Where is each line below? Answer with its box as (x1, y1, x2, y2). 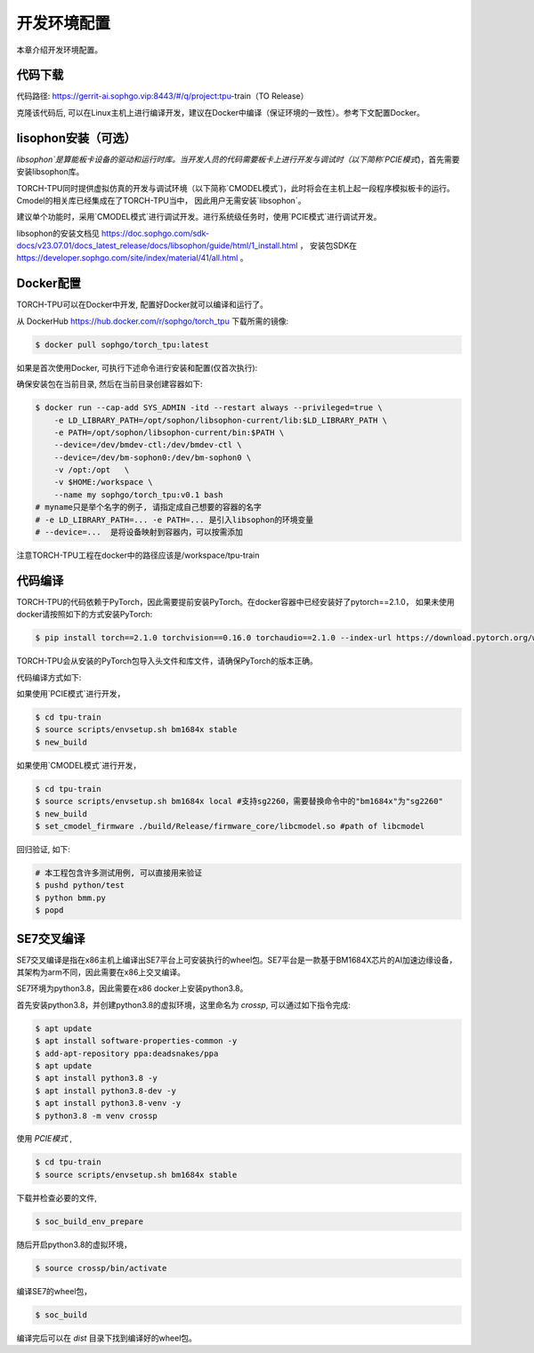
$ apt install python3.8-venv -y (35, 1099, 182, 1108)
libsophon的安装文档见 (16, 228, 100, 238)
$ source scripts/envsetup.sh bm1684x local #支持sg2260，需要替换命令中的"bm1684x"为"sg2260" (35, 796, 444, 807)
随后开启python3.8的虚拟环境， (16, 1239, 133, 1250)
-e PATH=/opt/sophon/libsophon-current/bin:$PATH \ (53, 427, 285, 438)
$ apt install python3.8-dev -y (35, 1085, 177, 1096)
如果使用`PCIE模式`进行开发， (16, 689, 125, 699)
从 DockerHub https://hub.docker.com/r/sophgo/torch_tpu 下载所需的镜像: (16, 316, 289, 326)
